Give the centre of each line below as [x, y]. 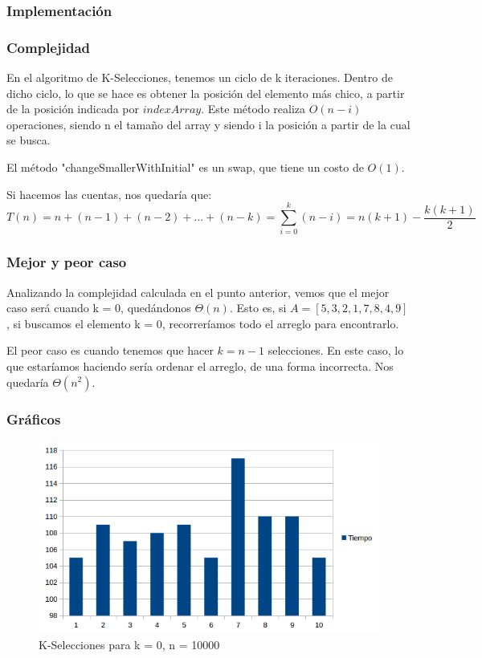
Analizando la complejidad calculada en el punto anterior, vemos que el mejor [198, 292]
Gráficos [34, 419]
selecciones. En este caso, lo [336, 350]
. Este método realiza [253, 109]
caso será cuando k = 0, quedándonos [99, 308]
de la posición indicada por [73, 109]
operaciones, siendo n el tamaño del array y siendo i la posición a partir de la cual [208, 124]
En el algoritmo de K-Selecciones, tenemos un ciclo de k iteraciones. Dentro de [200, 77]
